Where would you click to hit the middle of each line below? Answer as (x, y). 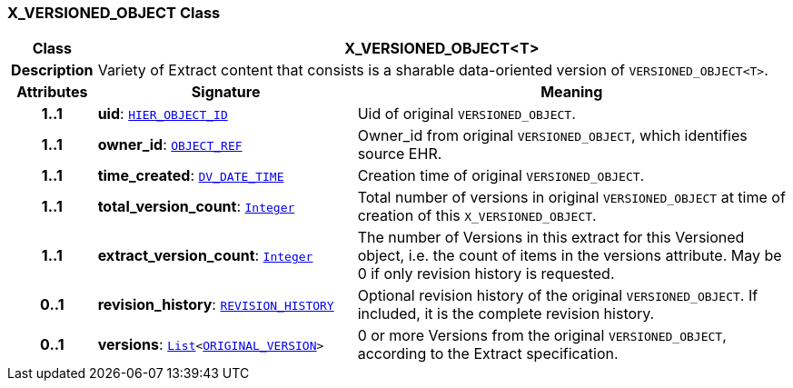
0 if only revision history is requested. (486, 274)
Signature (226, 92)
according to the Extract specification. (488, 354)
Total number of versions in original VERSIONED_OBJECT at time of (571, 198)
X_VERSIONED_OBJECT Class (114, 13)
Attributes (52, 92)
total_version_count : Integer (196, 207)
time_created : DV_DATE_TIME (191, 176)
